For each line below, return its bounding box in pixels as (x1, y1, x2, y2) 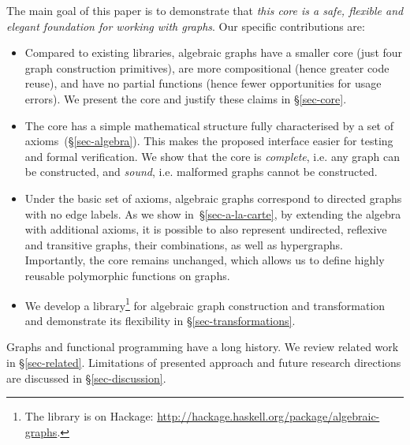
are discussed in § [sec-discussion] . (6, 369, 166, 386)
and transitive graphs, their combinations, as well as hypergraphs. (24, 236, 343, 252)
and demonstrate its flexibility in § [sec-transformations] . (24, 312, 296, 328)
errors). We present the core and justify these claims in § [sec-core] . (24, 90, 347, 107)
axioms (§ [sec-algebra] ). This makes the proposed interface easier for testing (24, 133, 393, 149)
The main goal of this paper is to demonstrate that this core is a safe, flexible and (6, 2, 404, 18)
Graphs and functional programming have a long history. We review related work (6, 338, 399, 355)
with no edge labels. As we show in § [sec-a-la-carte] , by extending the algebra (24, 205, 401, 222)
